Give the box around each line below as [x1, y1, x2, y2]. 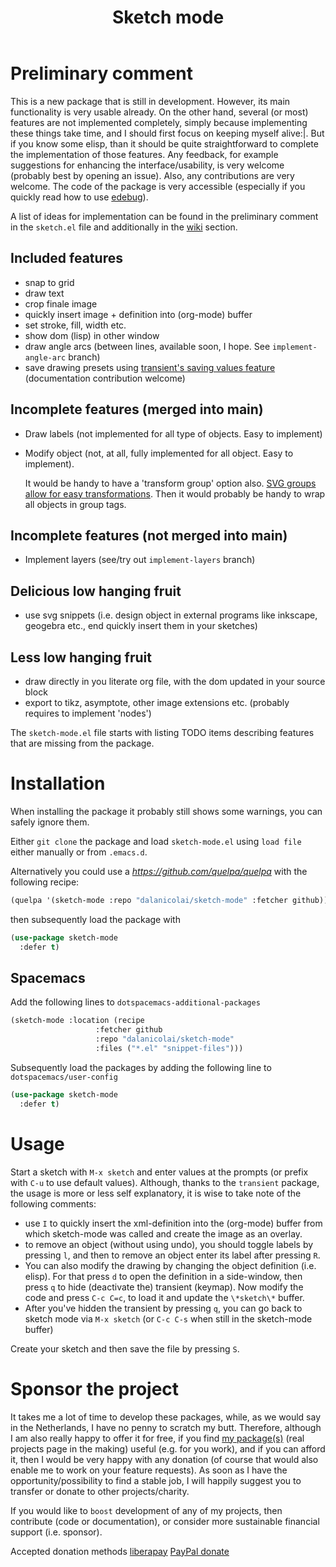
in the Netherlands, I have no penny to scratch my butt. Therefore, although [10, 1421, 322, 1433]
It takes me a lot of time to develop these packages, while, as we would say [10, 1411, 322, 1423]
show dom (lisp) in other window [24, 329, 160, 341]
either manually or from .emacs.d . [10, 846, 148, 858]
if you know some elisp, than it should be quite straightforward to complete [10, 137, 319, 150]
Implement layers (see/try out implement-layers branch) [24, 554, 256, 566]
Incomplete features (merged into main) [10, 401, 264, 418]
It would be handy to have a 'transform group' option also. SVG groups [24, 477, 317, 489]
